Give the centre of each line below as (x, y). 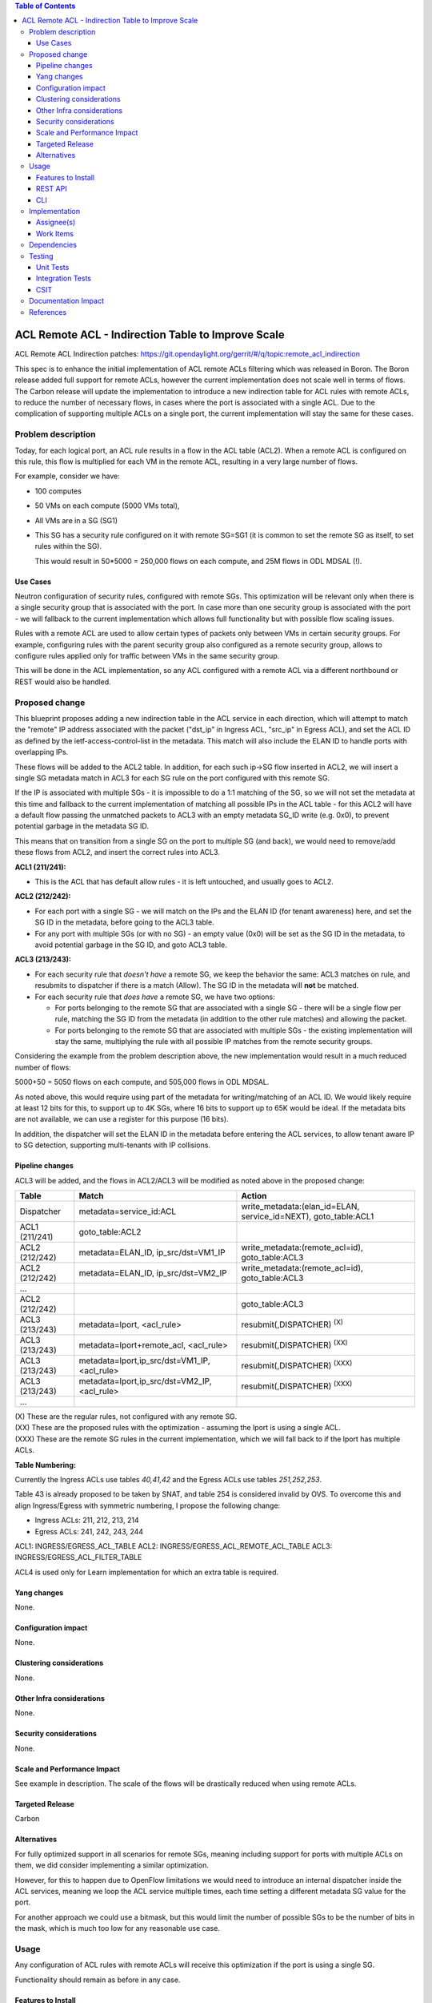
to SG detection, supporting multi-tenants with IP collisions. (113, 1145)
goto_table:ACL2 (110, 1232)
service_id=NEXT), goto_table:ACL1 (308, 1216)
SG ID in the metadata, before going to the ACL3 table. (125, 922)
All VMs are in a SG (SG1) (76, 520)
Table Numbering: (45, 1465)
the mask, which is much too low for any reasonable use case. (117, 1928)
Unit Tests (53, 267)
